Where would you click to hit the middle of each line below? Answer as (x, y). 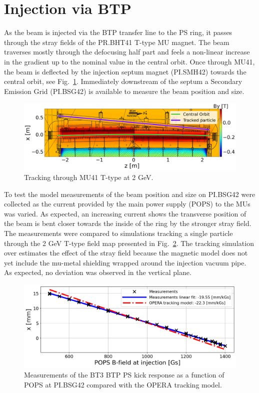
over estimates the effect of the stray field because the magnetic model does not (126, 253)
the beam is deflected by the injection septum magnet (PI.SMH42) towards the (125, 71)
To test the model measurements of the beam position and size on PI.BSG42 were (130, 194)
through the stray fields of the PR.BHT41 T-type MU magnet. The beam (117, 42)
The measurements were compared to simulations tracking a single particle (118, 233)
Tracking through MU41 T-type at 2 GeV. (89, 177)
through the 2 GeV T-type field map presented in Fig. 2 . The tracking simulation (129, 243)
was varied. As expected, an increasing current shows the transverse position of (125, 213)
